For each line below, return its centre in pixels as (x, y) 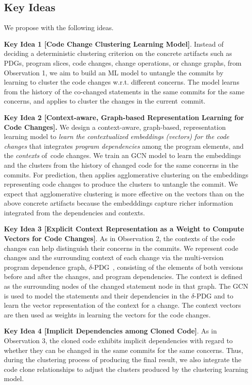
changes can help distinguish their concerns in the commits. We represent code (121, 248)
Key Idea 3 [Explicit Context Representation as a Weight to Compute (124, 229)
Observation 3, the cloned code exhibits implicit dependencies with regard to (118, 341)
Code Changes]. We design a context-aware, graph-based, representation (115, 127)
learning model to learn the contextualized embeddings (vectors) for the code (117, 136)
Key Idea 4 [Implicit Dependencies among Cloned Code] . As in (110, 331)
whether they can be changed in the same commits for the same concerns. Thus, (124, 350)
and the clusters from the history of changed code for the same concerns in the (121, 165)
